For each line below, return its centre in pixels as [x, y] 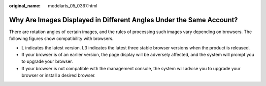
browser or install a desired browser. [59, 75]
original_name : [25, 6]
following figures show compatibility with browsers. [61, 39]
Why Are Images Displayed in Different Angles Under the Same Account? [124, 20]
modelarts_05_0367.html [73, 6]
